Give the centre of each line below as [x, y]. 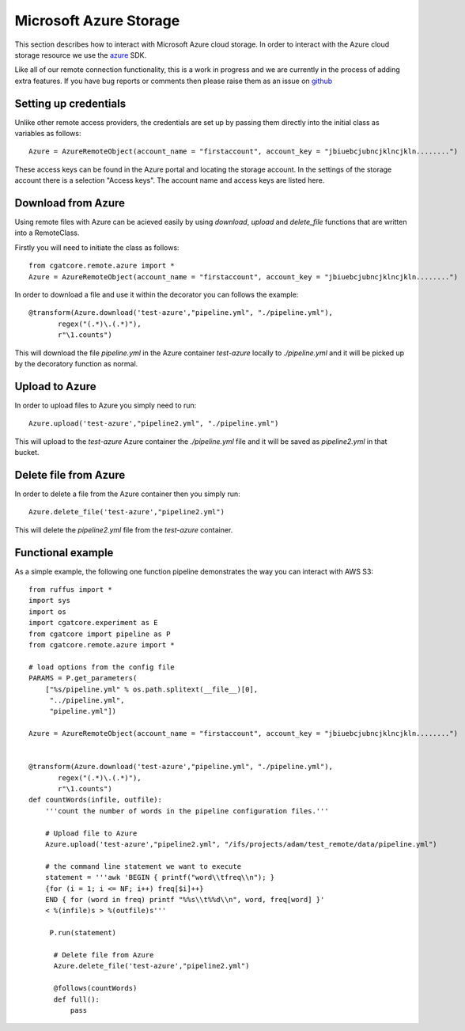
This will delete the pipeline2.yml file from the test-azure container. [124, 529]
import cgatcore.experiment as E [93, 623]
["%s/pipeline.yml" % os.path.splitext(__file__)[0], [151, 689]
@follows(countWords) [95, 988]
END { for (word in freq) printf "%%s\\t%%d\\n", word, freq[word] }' [185, 899]
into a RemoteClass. [47, 233]
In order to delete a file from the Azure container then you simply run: [127, 494]
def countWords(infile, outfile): [95, 800]
